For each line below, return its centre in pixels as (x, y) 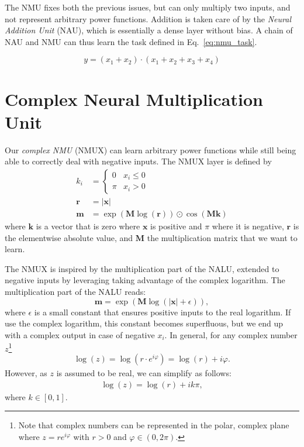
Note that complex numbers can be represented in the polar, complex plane (154, 425)
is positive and (176, 226)
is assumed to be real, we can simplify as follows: (144, 373)
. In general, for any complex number (231, 334)
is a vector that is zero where (88, 226)
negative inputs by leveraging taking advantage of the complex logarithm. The (145, 280)
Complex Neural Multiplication (134, 99)
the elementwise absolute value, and (69, 237)
